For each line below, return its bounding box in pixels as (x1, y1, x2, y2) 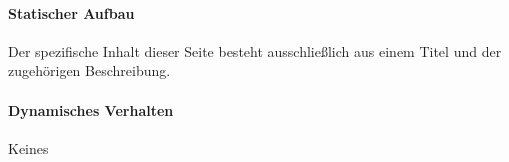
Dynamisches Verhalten (8, 99, 174, 120)
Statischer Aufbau (8, 2, 135, 23)
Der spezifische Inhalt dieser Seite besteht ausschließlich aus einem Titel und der (8, 40, 502, 61)
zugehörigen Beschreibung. (8, 60, 171, 81)
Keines (8, 137, 49, 158)
